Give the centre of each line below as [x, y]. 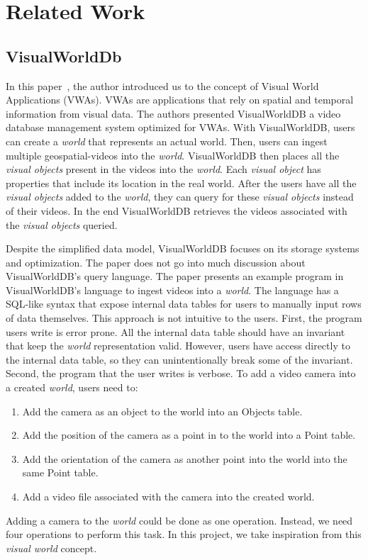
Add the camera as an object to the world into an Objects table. [162, 411]
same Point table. [60, 472]
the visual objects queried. [62, 224]
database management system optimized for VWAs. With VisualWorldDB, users [180, 127]
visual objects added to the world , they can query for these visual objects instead [180, 197]
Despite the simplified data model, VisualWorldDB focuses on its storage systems [183, 248]
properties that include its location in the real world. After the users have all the [181, 183]
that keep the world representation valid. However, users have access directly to [178, 346]
